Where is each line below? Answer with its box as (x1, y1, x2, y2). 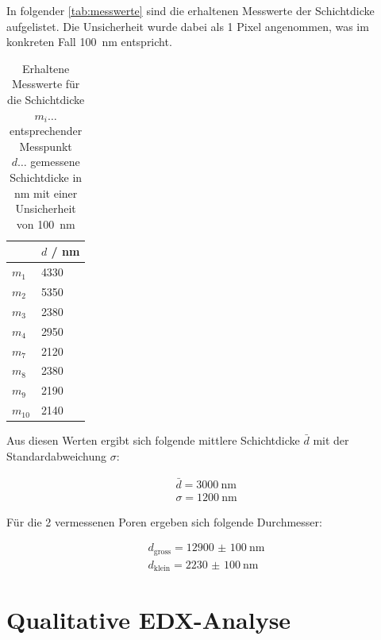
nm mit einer (13, 184, 78, 201)
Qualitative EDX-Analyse (6, 603, 291, 636)
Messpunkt (19, 137, 72, 154)
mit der (313, 432, 349, 449)
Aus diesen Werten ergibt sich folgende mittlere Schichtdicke (6, 432, 300, 449)
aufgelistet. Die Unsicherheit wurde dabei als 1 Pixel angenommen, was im (6, 17, 369, 34)
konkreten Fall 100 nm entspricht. (6, 33, 172, 50)
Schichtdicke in (10, 168, 83, 185)
